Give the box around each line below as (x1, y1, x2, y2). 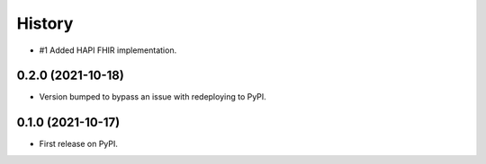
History (16, 13, 74, 33)
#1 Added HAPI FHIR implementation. (39, 45, 177, 56)
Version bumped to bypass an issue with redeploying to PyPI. (39, 91, 267, 102)
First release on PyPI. (39, 139, 119, 150)
